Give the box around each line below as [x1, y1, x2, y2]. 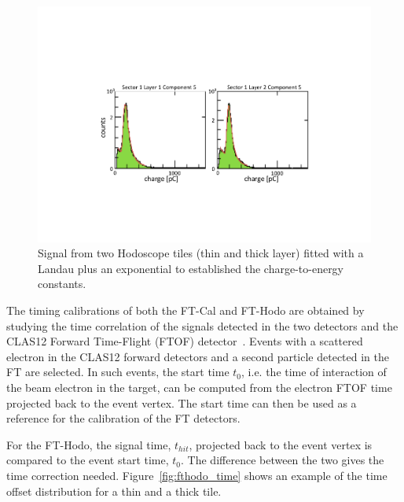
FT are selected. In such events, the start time [6, 364, 230, 380]
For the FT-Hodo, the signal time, [6, 436, 171, 452]
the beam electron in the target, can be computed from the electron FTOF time [6, 379, 392, 395]
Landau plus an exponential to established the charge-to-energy [38, 260, 344, 276]
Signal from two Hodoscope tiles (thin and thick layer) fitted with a [38, 245, 364, 261]
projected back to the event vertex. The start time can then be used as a [6, 394, 357, 411]
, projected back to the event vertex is [189, 436, 373, 452]
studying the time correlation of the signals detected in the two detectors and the [6, 317, 398, 334]
